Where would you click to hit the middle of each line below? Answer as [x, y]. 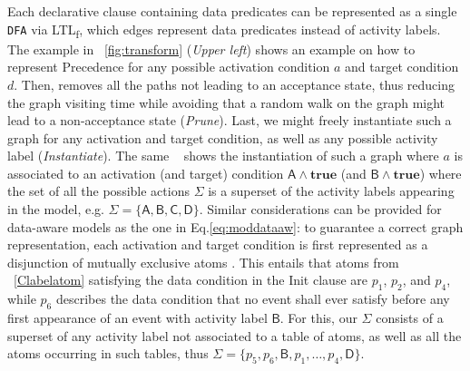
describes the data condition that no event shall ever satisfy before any [253, 299]
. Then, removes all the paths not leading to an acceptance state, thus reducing [234, 84]
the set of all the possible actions [98, 191]
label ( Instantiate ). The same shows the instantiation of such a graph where [223, 156]
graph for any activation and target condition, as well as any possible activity [223, 137]
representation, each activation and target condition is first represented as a [218, 244]
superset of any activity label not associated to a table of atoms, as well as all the [235, 335]
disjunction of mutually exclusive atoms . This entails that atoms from [203, 262]
